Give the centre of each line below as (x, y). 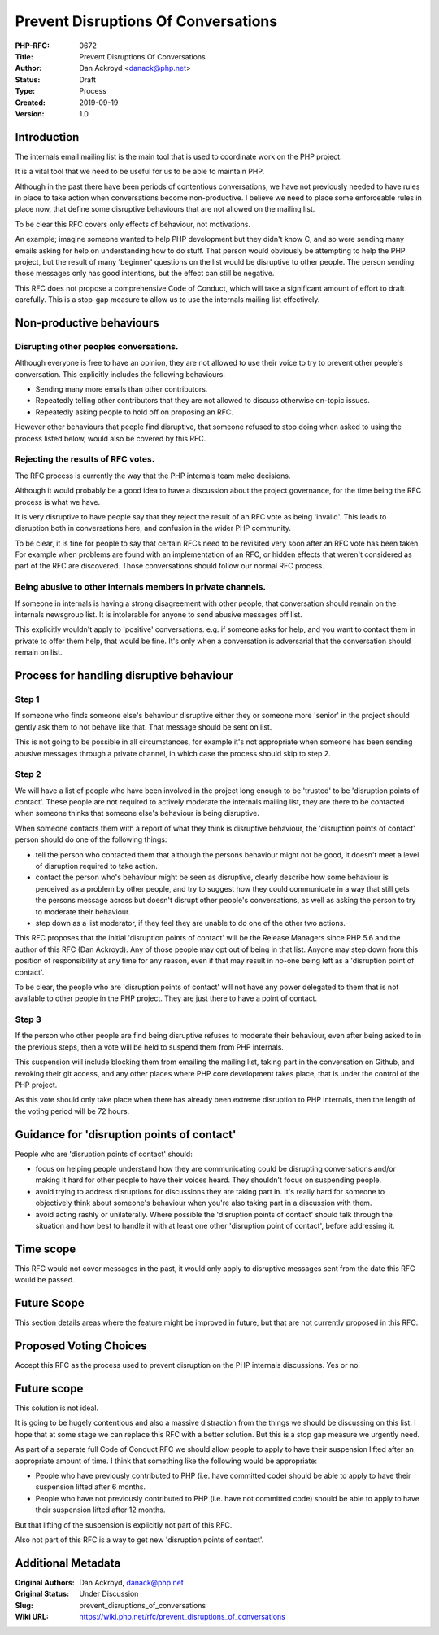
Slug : (24, 1605)
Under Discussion (109, 1594)
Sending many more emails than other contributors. (122, 389)
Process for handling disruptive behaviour (124, 675)
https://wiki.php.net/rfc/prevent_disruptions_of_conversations (183, 1617)
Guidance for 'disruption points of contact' (126, 1135)
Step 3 (28, 1019)
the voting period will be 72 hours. (72, 1111)
